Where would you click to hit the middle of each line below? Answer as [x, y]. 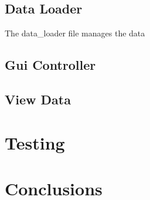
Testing [35, 142]
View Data [38, 99]
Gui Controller [50, 65]
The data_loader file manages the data [75, 33]
